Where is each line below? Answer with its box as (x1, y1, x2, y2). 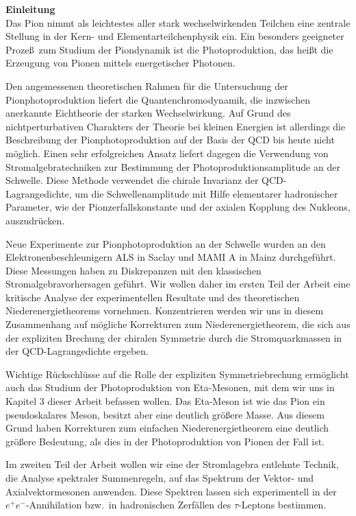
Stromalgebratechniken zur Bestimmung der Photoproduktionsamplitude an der (5, 159, 340, 174)
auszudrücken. (5, 213, 65, 227)
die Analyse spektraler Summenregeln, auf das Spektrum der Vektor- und (5, 471, 314, 484)
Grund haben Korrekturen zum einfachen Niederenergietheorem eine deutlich (5, 421, 329, 435)
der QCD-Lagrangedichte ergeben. (5, 344, 149, 358)
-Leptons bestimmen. (238, 497, 327, 512)
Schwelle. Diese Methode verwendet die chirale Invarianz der (5, 173, 259, 187)
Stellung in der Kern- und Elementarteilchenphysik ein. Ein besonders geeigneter (5, 29, 344, 43)
